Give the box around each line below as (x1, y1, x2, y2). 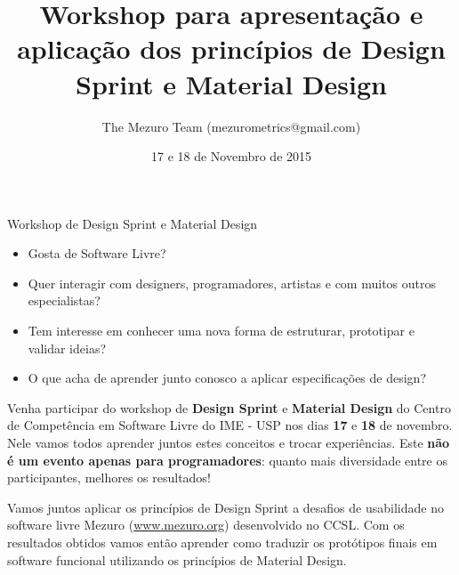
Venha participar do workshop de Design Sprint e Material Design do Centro (7, 398, 451, 417)
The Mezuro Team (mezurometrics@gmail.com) (101, 117, 361, 135)
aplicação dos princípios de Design (17, 30, 446, 67)
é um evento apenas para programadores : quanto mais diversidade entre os (7, 450, 448, 469)
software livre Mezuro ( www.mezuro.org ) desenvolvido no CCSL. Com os (7, 515, 405, 534)
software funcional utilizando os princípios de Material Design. (7, 550, 347, 569)
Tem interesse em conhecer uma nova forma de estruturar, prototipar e (28, 321, 415, 340)
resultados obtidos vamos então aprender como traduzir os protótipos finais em (7, 533, 438, 551)
